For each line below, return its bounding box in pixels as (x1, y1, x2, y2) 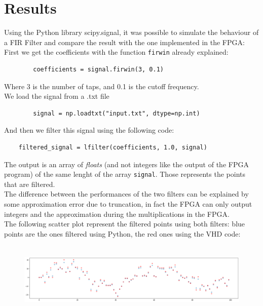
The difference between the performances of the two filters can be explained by (4, 188, 249, 199)
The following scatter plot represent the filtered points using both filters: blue (4, 218, 245, 229)
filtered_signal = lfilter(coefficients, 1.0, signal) (18, 143, 207, 151)
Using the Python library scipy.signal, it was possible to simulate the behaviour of (4, 27, 259, 37)
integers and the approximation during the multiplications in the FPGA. (4, 208, 230, 219)
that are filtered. (4, 178, 55, 189)
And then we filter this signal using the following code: (4, 125, 174, 135)
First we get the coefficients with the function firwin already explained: (4, 47, 229, 57)
